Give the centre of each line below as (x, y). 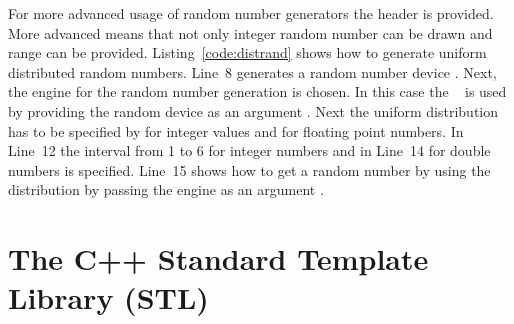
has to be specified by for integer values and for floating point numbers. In (236, 130)
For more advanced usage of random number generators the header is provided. (251, 13)
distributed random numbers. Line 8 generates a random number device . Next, (252, 71)
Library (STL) (108, 297)
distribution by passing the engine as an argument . (166, 189)
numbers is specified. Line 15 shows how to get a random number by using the (249, 169)
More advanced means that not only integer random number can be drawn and (250, 32)
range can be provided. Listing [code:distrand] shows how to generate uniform (247, 52)
